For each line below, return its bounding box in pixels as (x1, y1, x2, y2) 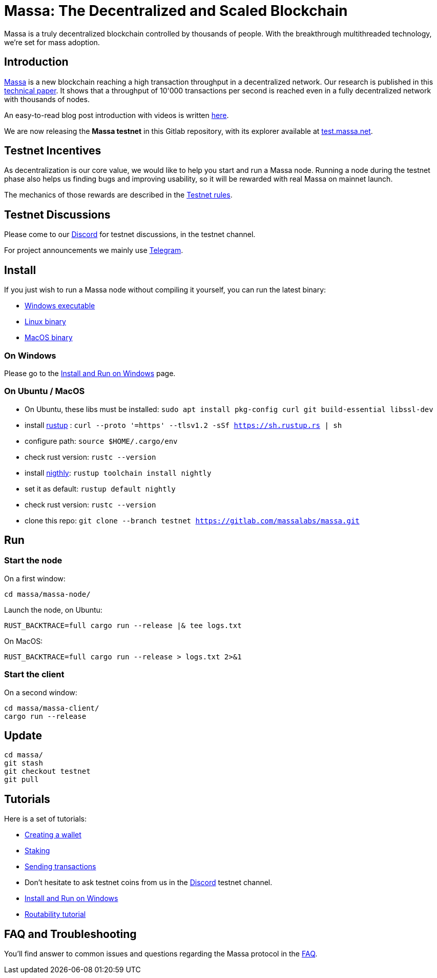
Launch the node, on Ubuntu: (4, 605, 102, 614)
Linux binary (25, 317, 66, 326)
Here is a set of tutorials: (4, 814, 87, 824)
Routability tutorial (25, 910, 86, 919)
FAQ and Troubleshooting (4, 927, 137, 941)
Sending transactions (25, 862, 96, 871)
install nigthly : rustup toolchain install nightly (25, 468, 212, 477)
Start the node (4, 555, 63, 566)
